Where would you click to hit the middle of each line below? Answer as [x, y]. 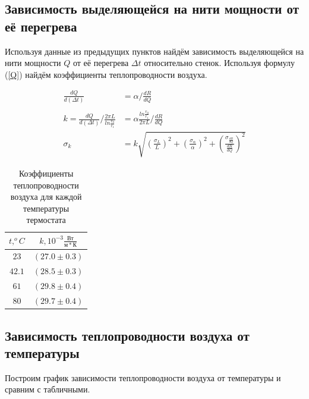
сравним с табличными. [48, 389]
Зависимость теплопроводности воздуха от [127, 335]
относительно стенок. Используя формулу [220, 63]
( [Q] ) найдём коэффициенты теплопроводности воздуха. [106, 74]
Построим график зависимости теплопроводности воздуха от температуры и [143, 377]
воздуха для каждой [46, 197]
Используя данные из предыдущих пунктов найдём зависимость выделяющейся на [154, 51]
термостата [46, 220]
